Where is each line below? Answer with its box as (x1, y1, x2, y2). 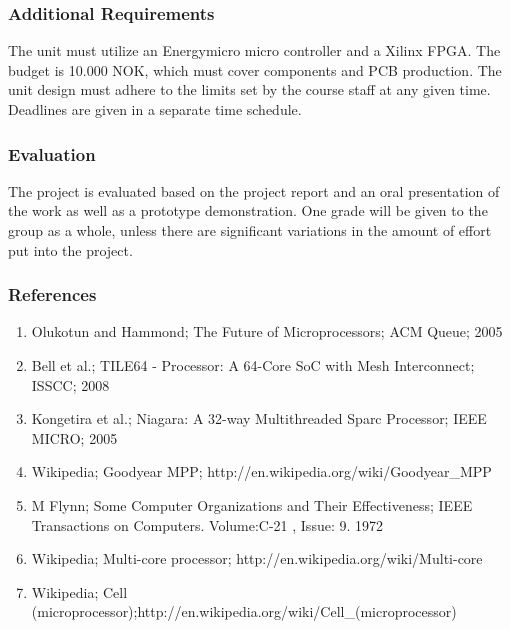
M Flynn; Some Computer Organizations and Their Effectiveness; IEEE (31, 494, 473, 515)
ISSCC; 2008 (31, 374, 110, 395)
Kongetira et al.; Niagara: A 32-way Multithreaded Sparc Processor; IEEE (31, 408, 487, 429)
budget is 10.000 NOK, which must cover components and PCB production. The (8, 59, 502, 80)
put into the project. (8, 239, 133, 260)
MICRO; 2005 (31, 427, 118, 448)
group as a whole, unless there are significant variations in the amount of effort (8, 220, 492, 240)
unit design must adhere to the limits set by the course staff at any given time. (8, 79, 491, 100)
